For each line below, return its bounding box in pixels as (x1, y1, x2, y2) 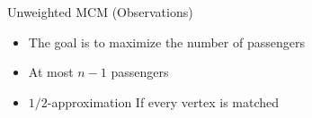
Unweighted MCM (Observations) (7, 3, 193, 21)
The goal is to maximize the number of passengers (28, 32, 305, 51)
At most (28, 63, 74, 81)
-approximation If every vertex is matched (47, 92, 280, 111)
